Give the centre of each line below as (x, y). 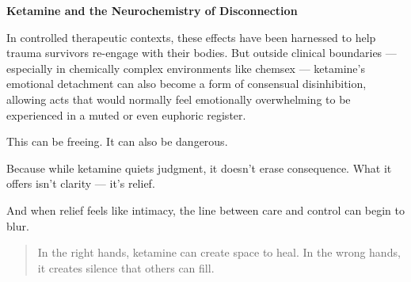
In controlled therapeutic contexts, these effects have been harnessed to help (191, 37)
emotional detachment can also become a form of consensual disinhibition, (186, 84)
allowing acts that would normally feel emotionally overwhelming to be (179, 99)
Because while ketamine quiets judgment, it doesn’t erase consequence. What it (199, 168)
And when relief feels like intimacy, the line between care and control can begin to (206, 210)
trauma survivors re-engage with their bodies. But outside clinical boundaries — (202, 53)
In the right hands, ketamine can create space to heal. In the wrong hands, (219, 252)
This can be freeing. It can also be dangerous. (117, 141)
